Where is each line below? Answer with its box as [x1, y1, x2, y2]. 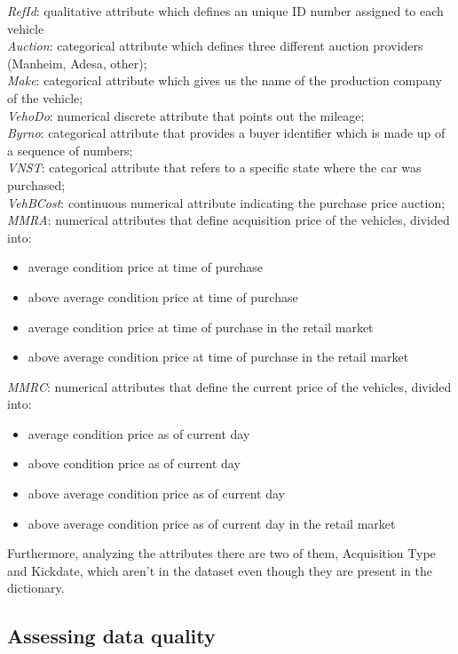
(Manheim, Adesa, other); [7, 53, 147, 72]
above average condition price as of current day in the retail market [28, 514, 396, 532]
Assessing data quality [7, 622, 216, 650]
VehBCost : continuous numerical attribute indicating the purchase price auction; [7, 193, 446, 211]
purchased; [7, 175, 66, 194]
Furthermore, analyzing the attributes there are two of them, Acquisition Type [7, 544, 436, 562]
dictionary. [7, 578, 65, 597]
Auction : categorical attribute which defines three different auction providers [7, 36, 423, 55]
